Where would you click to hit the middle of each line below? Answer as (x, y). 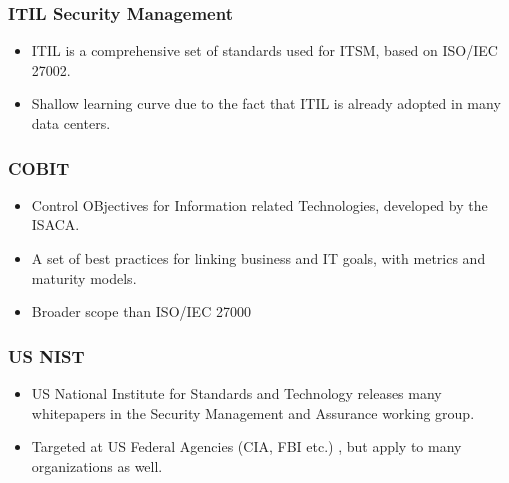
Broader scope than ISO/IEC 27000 (141, 311)
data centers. (71, 123)
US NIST (46, 355)
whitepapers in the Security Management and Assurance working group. (253, 412)
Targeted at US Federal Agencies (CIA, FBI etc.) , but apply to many (246, 446)
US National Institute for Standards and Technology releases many (236, 393)
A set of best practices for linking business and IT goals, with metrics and (258, 258)
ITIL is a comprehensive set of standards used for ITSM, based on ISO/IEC (264, 50)
